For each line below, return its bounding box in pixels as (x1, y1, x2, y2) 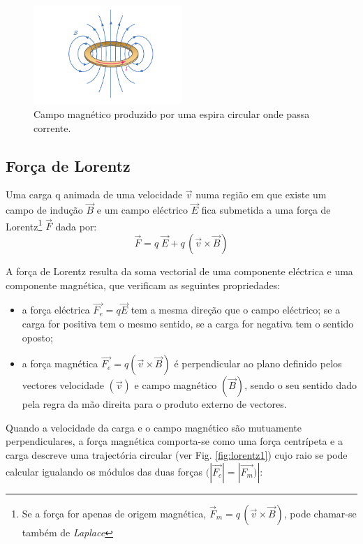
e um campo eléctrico (96, 203, 188, 217)
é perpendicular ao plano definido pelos (174, 356, 342, 371)
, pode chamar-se (283, 506, 357, 520)
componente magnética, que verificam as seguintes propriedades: (6, 277, 281, 292)
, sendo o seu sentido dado (244, 378, 357, 392)
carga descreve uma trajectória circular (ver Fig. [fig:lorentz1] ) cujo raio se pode (6, 448, 348, 462)
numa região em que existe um (195, 187, 327, 202)
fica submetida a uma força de (201, 203, 331, 217)
